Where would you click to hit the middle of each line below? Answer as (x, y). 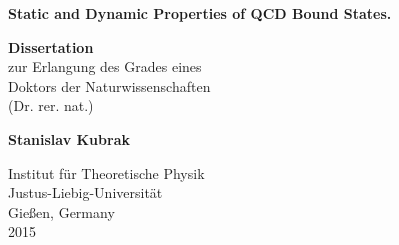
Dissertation (51, 46)
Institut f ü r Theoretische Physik (106, 172)
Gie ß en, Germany (61, 211)
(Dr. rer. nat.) (51, 105)
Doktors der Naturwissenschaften (109, 85)
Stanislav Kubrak (69, 138)
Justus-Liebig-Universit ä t (85, 192)
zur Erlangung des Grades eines (105, 66)
